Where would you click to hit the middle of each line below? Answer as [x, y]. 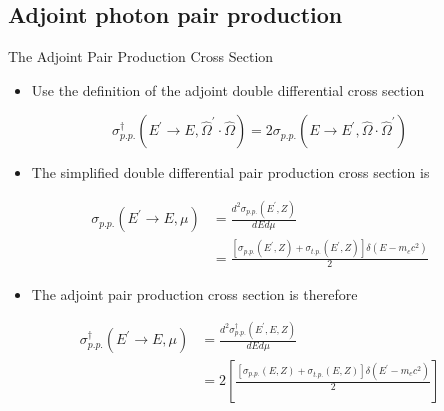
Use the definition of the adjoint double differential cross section [228, 89]
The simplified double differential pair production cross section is [230, 172]
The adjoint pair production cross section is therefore [194, 293]
